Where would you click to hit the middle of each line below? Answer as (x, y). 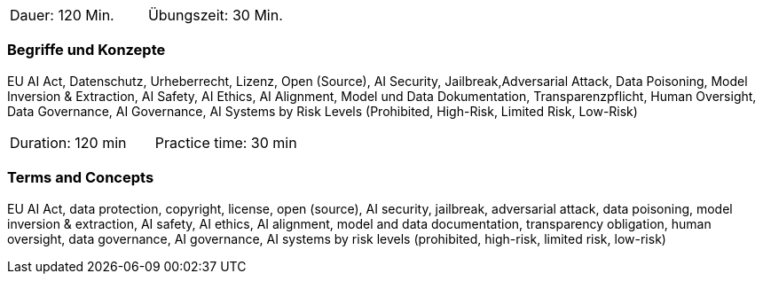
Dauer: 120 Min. (62, 15)
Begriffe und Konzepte (87, 50)
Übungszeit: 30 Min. (215, 15)
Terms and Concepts (81, 178)
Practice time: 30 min (226, 142)
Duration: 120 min (68, 142)
